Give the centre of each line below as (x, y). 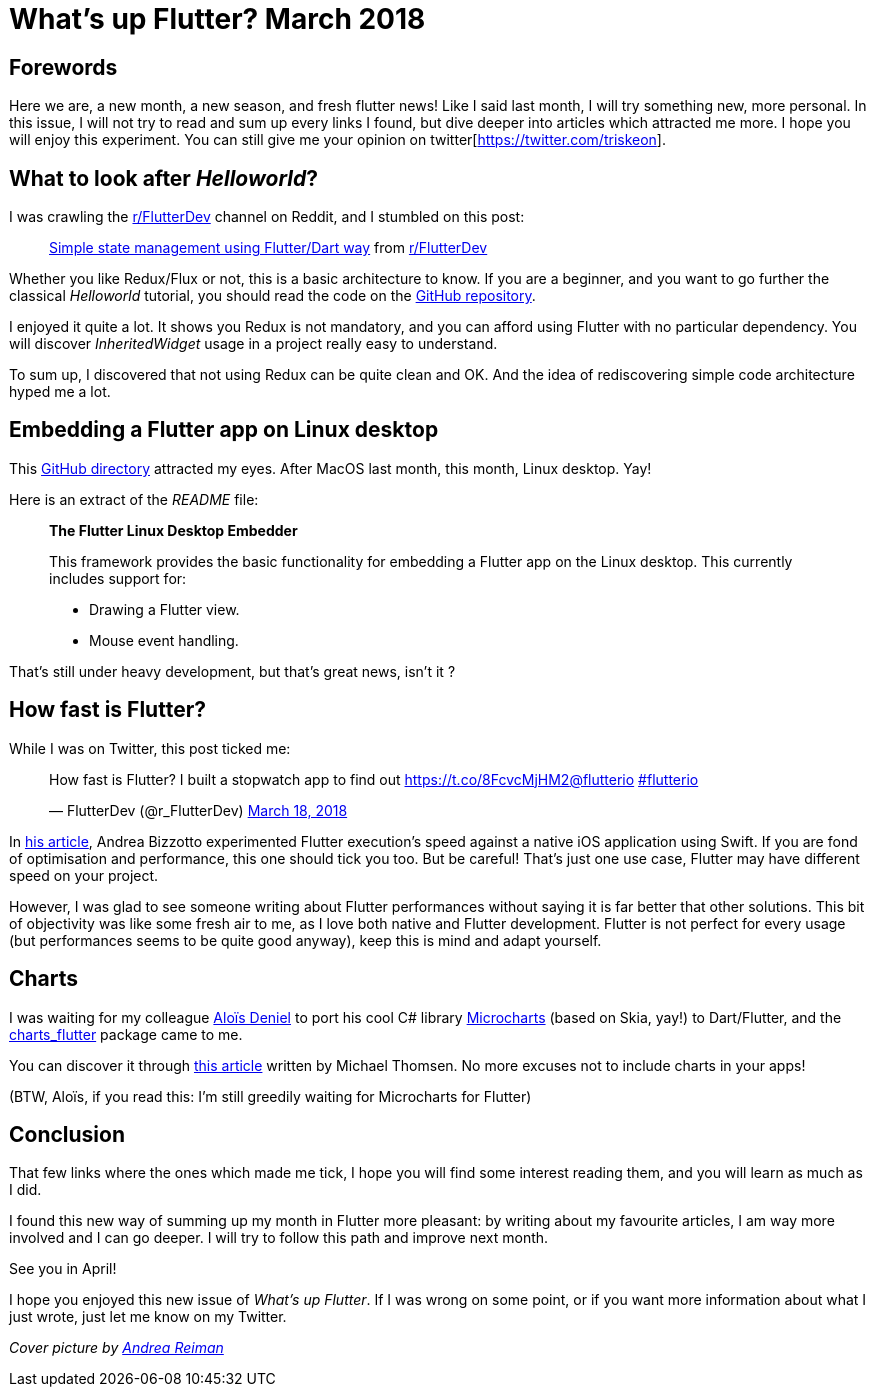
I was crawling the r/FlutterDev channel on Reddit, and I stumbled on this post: (267, 217)
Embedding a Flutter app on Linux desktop (224, 430)
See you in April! (63, 1269)
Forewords (63, 67)
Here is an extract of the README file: (134, 499)
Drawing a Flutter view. (164, 609)
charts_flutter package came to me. (126, 1034)
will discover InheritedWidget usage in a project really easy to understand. (253, 344)
